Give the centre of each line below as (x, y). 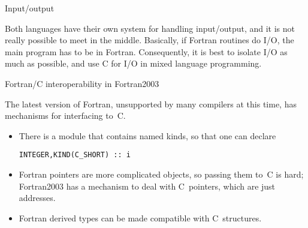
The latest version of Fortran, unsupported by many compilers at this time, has (151, 103)
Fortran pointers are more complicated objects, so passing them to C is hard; (161, 174)
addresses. (37, 198)
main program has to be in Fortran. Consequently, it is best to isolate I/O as (146, 51)
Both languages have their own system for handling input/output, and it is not (150, 28)
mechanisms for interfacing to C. (65, 115)
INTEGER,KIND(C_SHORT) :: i (75, 155)
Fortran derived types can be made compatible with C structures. (140, 217)
